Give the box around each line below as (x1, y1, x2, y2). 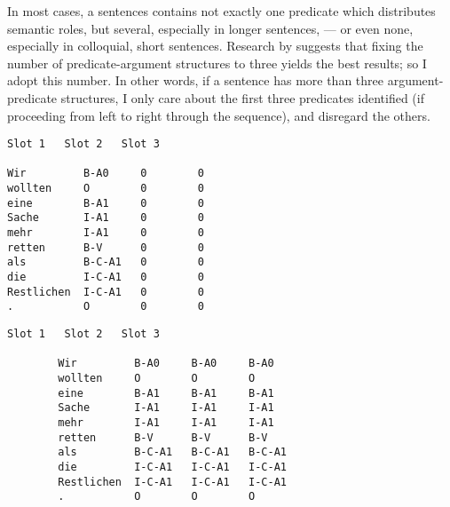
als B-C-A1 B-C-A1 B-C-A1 (58, 446, 287, 459)
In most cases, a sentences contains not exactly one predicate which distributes (7, 2, 436, 20)
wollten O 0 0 (7, 182, 204, 195)
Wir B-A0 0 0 (7, 167, 204, 180)
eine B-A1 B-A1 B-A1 (58, 386, 274, 400)
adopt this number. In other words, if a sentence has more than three (7, 71, 383, 90)
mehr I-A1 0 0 (7, 226, 204, 240)
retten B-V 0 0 (7, 241, 204, 254)
